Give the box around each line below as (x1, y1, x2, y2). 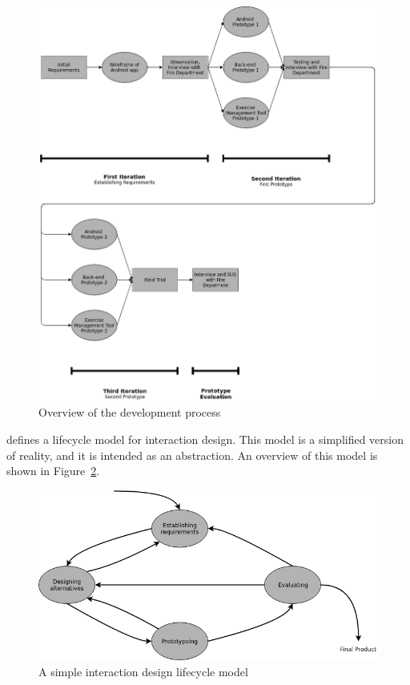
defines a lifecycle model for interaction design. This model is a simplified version (6, 431, 404, 447)
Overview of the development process (38, 404, 221, 421)
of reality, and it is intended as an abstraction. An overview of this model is (6, 446, 378, 463)
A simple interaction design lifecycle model (38, 663, 248, 679)
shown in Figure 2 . (6, 462, 100, 479)
